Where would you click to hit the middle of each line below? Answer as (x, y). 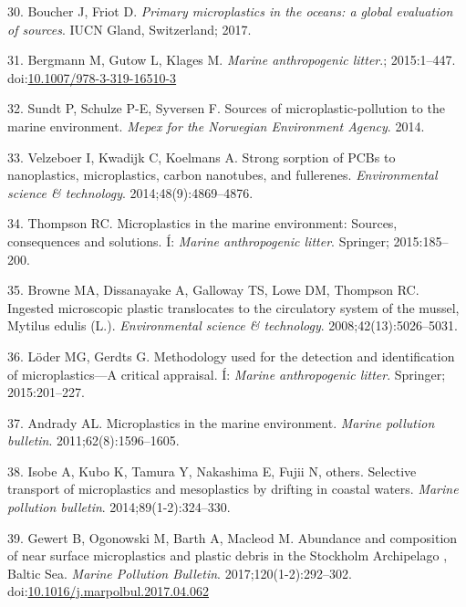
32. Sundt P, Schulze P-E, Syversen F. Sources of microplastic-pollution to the (226, 108)
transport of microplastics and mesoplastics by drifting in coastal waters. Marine (233, 489)
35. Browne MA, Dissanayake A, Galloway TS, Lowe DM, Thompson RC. (213, 290)
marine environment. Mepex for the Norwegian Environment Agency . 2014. (216, 126)
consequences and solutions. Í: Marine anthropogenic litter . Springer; (198, 241)
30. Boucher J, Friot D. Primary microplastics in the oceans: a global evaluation (230, 11)
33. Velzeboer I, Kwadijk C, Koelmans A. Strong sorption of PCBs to (202, 157)
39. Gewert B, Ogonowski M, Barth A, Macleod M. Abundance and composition (233, 537)
